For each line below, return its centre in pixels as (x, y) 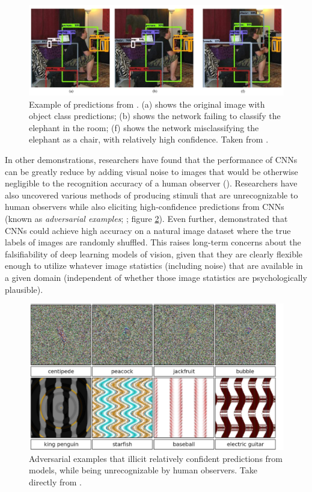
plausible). (24, 289)
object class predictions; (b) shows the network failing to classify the (155, 116)
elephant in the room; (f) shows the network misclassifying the (144, 127)
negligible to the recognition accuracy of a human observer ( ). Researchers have (151, 183)
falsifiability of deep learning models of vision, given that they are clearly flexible (154, 254)
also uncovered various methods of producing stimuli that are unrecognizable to (151, 195)
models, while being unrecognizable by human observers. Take (143, 470)
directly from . (55, 482)
